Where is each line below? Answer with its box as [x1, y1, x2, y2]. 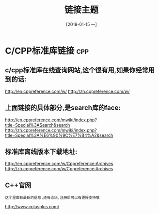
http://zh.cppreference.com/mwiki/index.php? [5, 127, 97, 133]
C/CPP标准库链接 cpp [5, 45, 89, 56]
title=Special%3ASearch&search [5, 122, 70, 128]
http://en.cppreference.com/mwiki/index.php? [5, 117, 97, 123]
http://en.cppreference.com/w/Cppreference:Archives [5, 161, 113, 166]
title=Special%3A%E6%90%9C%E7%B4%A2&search [5, 132, 113, 138]
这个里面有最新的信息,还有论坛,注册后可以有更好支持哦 [5, 195, 100, 200]
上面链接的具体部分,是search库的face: [5, 104, 121, 112]
